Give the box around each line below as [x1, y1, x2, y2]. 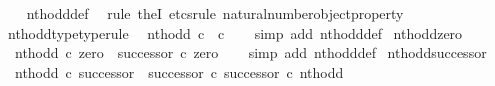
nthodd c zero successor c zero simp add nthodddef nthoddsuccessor [14, 42, 487, 63]
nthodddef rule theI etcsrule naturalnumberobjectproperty [26, 3, 404, 23]
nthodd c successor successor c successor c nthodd [14, 61, 344, 82]
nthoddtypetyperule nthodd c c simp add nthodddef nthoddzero [7, 22, 463, 43]
